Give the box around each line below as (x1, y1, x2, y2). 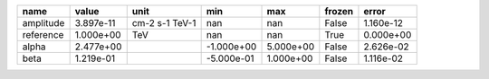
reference (22, 29, 64, 40)
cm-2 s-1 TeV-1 (131, 17, 197, 29)
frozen (324, 5, 354, 17)
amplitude (22, 17, 65, 29)
